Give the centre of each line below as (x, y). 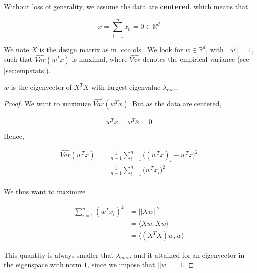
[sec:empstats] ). (27, 70)
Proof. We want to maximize (47, 103)
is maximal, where (100, 59)
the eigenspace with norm (43, 264)
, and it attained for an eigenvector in (187, 254)
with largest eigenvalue (126, 87)
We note (17, 49)
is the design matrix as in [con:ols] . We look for (111, 49)
